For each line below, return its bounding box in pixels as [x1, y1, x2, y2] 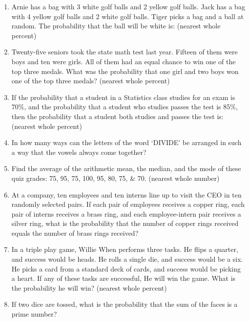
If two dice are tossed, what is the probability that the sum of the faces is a [11, 299, 238, 309]
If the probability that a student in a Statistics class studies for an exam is [11, 92, 235, 102]
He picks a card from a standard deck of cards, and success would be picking [11, 263, 241, 273]
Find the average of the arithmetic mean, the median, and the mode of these [11, 163, 241, 173]
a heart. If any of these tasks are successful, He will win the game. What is [11, 273, 236, 283]
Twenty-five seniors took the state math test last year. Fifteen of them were [11, 47, 238, 57]
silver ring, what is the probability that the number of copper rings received [11, 218, 239, 228]
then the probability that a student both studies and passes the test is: [11, 111, 224, 121]
